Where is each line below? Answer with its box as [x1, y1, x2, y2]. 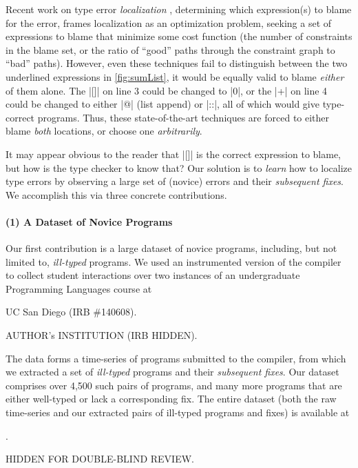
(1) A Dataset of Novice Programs [6, 214, 173, 228]
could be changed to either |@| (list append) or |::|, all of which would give [6, 97, 319, 111]
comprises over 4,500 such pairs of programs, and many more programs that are [6, 378, 342, 392]
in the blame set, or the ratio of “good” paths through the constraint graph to [6, 42, 335, 57]
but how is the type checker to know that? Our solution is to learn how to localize [6, 160, 352, 175]
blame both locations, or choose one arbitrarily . [6, 124, 202, 138]
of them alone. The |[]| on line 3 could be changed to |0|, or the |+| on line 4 [6, 83, 328, 97]
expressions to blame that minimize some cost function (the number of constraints [6, 29, 352, 43]
